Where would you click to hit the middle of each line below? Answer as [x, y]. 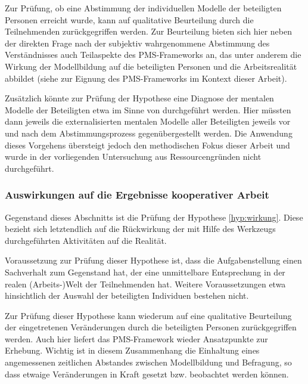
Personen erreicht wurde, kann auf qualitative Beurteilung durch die [129, 19]
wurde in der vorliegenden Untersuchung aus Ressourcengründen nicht [133, 157]
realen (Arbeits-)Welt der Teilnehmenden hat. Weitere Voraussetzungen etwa [145, 284]
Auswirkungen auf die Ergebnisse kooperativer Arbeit [137, 195]
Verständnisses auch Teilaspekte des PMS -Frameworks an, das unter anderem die [153, 55]
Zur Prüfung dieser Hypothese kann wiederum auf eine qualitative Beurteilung [148, 315]
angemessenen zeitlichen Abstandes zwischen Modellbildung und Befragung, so [148, 362]
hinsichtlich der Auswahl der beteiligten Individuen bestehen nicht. [127, 295]
